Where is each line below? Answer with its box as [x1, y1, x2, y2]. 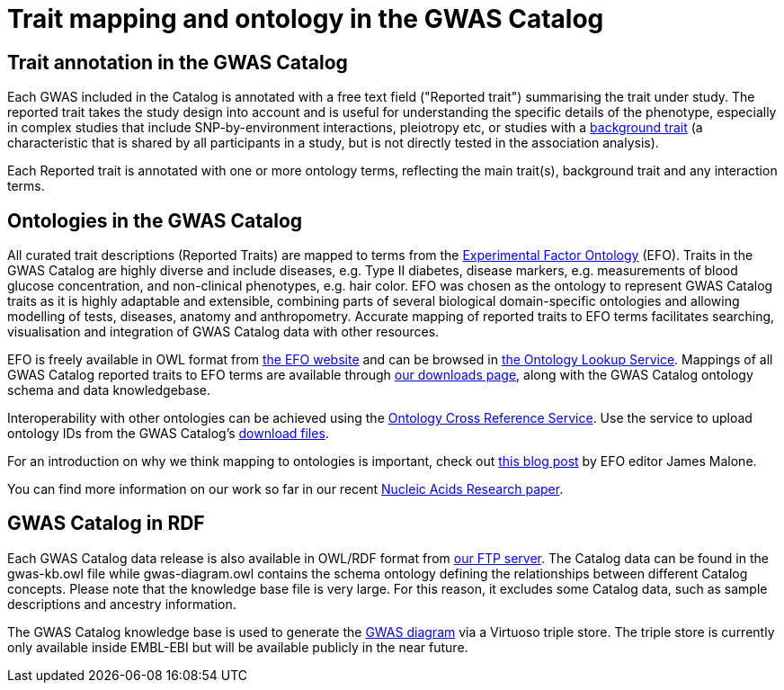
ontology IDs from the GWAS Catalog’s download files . [7, 426, 329, 442]
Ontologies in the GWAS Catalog [7, 209, 303, 232]
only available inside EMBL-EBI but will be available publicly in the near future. [7, 639, 468, 655]
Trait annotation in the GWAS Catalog [7, 50, 348, 74]
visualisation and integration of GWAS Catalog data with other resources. [7, 324, 440, 340]
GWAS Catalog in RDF [7, 512, 205, 535]
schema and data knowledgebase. [7, 382, 210, 399]
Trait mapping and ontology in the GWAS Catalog [7, 4, 604, 34]
